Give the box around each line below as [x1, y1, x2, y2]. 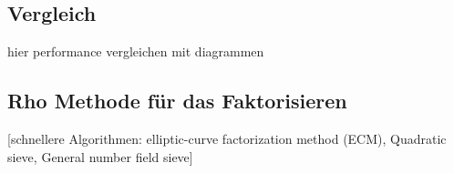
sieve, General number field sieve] [7, 147, 193, 166]
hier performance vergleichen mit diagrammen [7, 42, 264, 61]
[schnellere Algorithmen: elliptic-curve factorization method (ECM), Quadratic [7, 129, 447, 148]
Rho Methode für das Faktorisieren [7, 86, 347, 115]
